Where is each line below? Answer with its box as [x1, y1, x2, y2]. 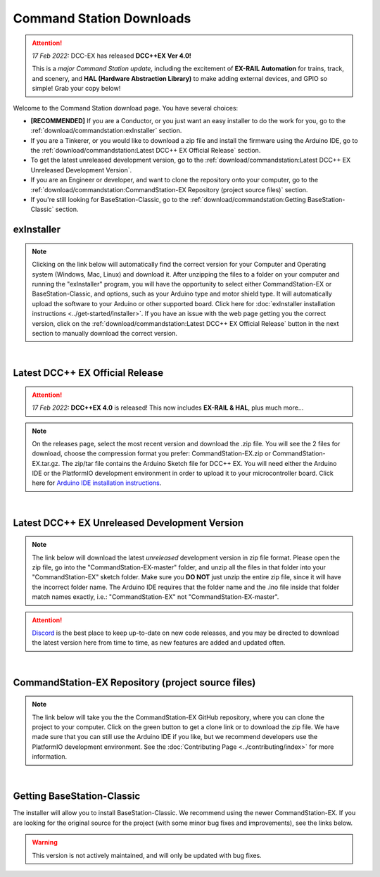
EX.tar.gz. [32, 459, 61, 467]
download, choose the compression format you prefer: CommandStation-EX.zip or [32, 449, 271, 458]
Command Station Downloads [13, 11, 191, 26]
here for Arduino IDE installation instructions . [32, 479, 162, 487]
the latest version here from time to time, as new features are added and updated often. [32, 638, 286, 647]
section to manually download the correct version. [32, 329, 177, 337]
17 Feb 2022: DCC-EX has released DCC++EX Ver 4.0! [32, 51, 191, 60]
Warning [32, 838, 58, 847]
